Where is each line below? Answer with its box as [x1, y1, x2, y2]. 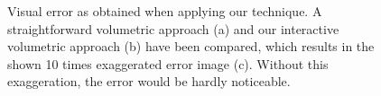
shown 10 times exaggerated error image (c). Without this [7, 54, 329, 73]
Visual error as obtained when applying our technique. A [7, 2, 322, 20]
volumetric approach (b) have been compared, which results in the [7, 37, 375, 56]
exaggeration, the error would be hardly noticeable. [7, 72, 291, 91]
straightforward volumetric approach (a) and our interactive [7, 19, 339, 38]
